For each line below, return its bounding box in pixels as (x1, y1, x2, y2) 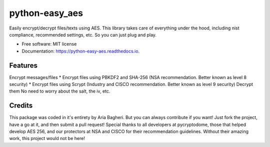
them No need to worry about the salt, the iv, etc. (9, 88, 110, 94)
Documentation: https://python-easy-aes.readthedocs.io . (21, 48, 140, 54)
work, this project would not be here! (9, 135, 85, 141)
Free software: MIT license (21, 41, 77, 47)
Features (9, 61, 37, 69)
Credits (9, 101, 33, 110)
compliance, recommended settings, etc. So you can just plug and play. (9, 31, 157, 37)
